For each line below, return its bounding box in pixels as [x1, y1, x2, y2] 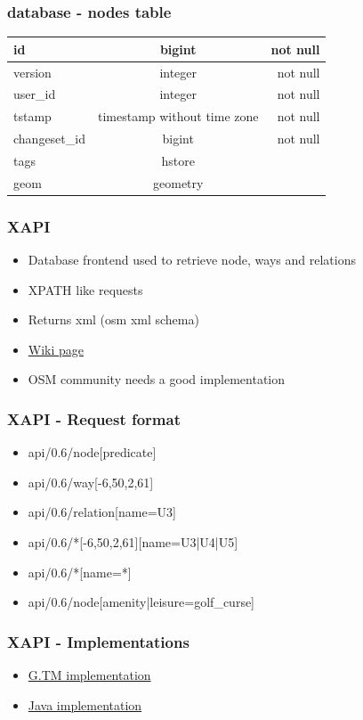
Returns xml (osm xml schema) [28, 310, 199, 329]
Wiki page [28, 340, 85, 358]
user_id [13, 85, 56, 103]
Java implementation [28, 695, 142, 714]
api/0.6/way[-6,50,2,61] [28, 472, 154, 491]
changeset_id [13, 129, 85, 148]
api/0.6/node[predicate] [28, 443, 157, 462]
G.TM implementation [28, 666, 151, 684]
